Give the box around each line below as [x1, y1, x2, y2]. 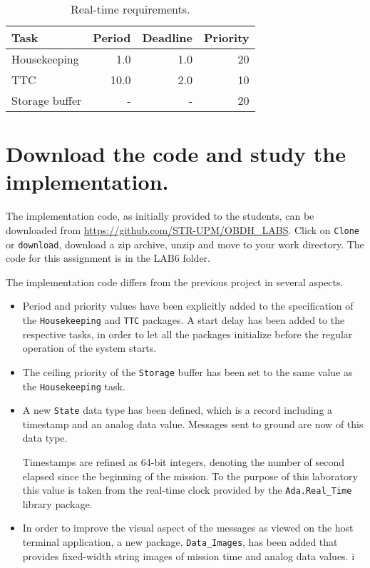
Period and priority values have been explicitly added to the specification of [22, 298, 354, 313]
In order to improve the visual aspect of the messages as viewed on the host [22, 520, 354, 535]
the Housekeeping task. [22, 378, 125, 393]
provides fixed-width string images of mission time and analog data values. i [22, 548, 355, 563]
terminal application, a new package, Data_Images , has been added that [22, 534, 338, 549]
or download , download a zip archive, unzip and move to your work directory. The [6, 236, 364, 251]
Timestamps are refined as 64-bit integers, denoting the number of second [22, 455, 345, 469]
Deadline [142, 29, 193, 46]
